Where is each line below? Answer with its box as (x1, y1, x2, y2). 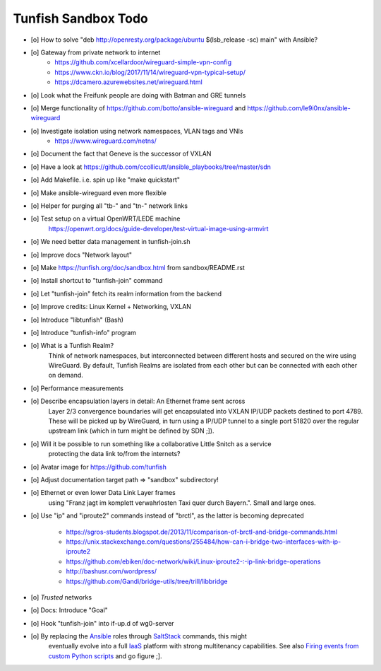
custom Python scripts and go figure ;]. (48, 651, 162, 660)
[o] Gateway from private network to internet (30, 48, 161, 57)
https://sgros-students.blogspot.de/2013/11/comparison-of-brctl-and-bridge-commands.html (66, 527, 338, 536)
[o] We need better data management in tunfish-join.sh (30, 238, 190, 246)
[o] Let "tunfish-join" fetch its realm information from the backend (30, 289, 222, 298)
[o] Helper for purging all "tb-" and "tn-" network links (30, 202, 188, 210)
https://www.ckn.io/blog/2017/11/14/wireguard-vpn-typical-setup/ (54, 68, 246, 76)
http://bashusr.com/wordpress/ (66, 567, 157, 576)
